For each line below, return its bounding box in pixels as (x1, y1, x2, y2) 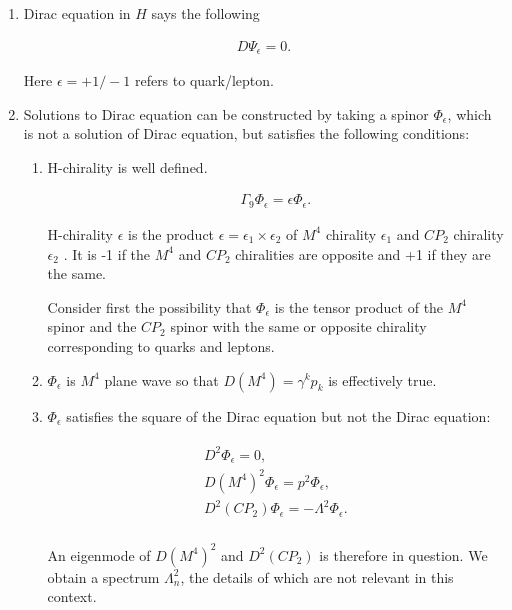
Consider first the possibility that (47, 296, 252, 317)
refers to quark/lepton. (134, 70, 274, 91)
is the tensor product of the (274, 296, 444, 317)
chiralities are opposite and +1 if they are (235, 243, 491, 264)
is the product (127, 223, 215, 244)
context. (47, 586, 97, 607)
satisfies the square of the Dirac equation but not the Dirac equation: (66, 405, 491, 426)
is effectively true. (328, 369, 437, 390)
